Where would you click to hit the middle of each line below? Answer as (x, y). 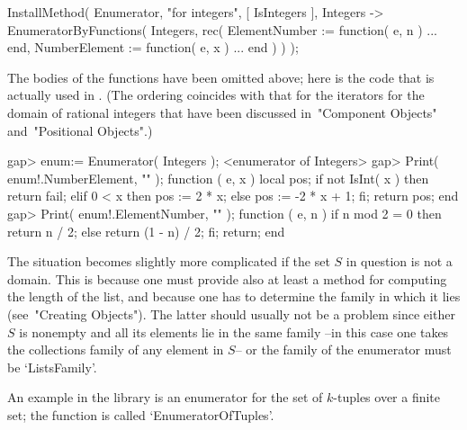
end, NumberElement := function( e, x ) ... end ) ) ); (153, 47)
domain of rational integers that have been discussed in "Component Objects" (222, 112)
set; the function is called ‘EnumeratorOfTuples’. (141, 414)
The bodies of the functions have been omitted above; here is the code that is (221, 77)
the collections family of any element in (116, 349)
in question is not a (399, 261)
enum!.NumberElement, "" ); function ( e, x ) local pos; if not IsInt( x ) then (218, 178)
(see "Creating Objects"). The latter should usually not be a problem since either (231, 314)
